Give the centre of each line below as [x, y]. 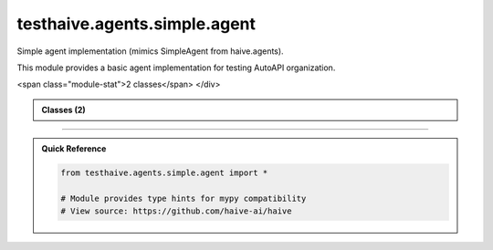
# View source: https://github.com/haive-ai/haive [176, 211]
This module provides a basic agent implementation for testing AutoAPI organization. [176, 68]
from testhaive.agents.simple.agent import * [164, 173]
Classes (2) [63, 109]
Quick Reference [74, 149]
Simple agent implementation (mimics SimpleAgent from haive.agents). [150, 51]
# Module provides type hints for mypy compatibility [184, 198]
